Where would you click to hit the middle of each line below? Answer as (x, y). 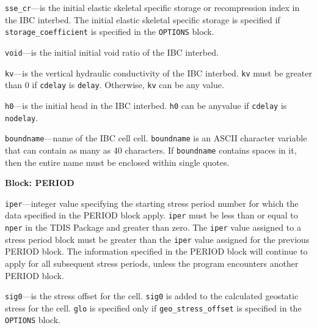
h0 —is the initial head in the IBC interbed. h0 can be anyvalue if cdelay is (146, 105)
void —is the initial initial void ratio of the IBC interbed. (112, 52)
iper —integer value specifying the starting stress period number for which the (152, 203)
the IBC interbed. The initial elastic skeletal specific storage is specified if (143, 19)
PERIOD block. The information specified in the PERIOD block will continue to (156, 251)
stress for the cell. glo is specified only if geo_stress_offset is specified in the (153, 307)
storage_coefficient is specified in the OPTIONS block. (110, 32)
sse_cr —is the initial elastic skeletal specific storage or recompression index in (152, 7)
